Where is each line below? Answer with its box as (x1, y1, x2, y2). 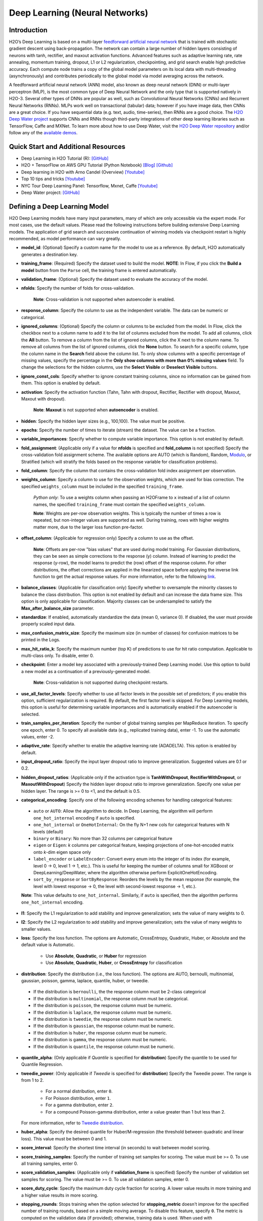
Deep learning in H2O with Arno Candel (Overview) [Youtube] (21, 169, 145, 175)
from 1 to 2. (21, 1077, 44, 1083)
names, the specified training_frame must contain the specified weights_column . (33, 501, 206, 507)
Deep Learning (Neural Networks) (9, 7, 149, 18)
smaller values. (21, 926, 52, 932)
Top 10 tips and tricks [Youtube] (21, 176, 85, 182)
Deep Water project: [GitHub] (21, 189, 80, 195)
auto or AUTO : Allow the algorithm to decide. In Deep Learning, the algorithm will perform (33, 808, 213, 814)
